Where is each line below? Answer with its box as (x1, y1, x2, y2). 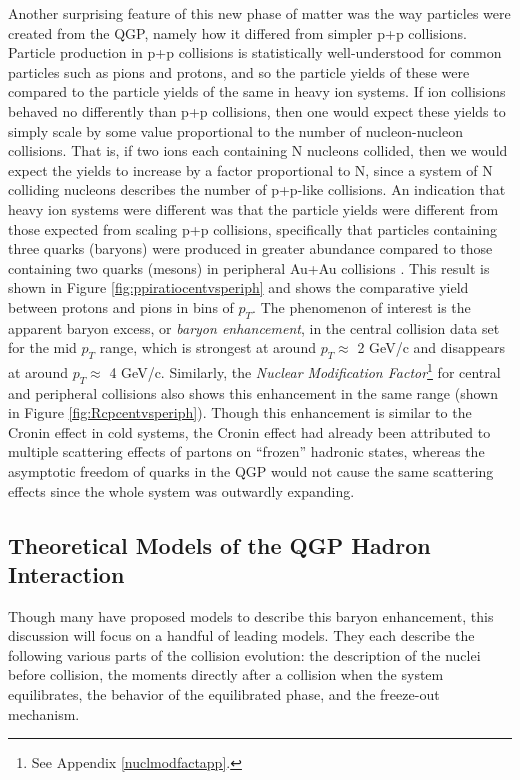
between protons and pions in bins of (8, 296, 234, 317)
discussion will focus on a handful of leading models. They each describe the (8, 625, 475, 646)
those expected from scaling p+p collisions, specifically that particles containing (8, 218, 497, 239)
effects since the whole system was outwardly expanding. (8, 480, 355, 501)
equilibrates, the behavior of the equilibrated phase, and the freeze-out (8, 684, 440, 705)
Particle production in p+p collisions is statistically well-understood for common (8, 42, 502, 63)
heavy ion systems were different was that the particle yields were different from (8, 198, 499, 219)
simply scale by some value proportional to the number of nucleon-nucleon (8, 120, 463, 141)
